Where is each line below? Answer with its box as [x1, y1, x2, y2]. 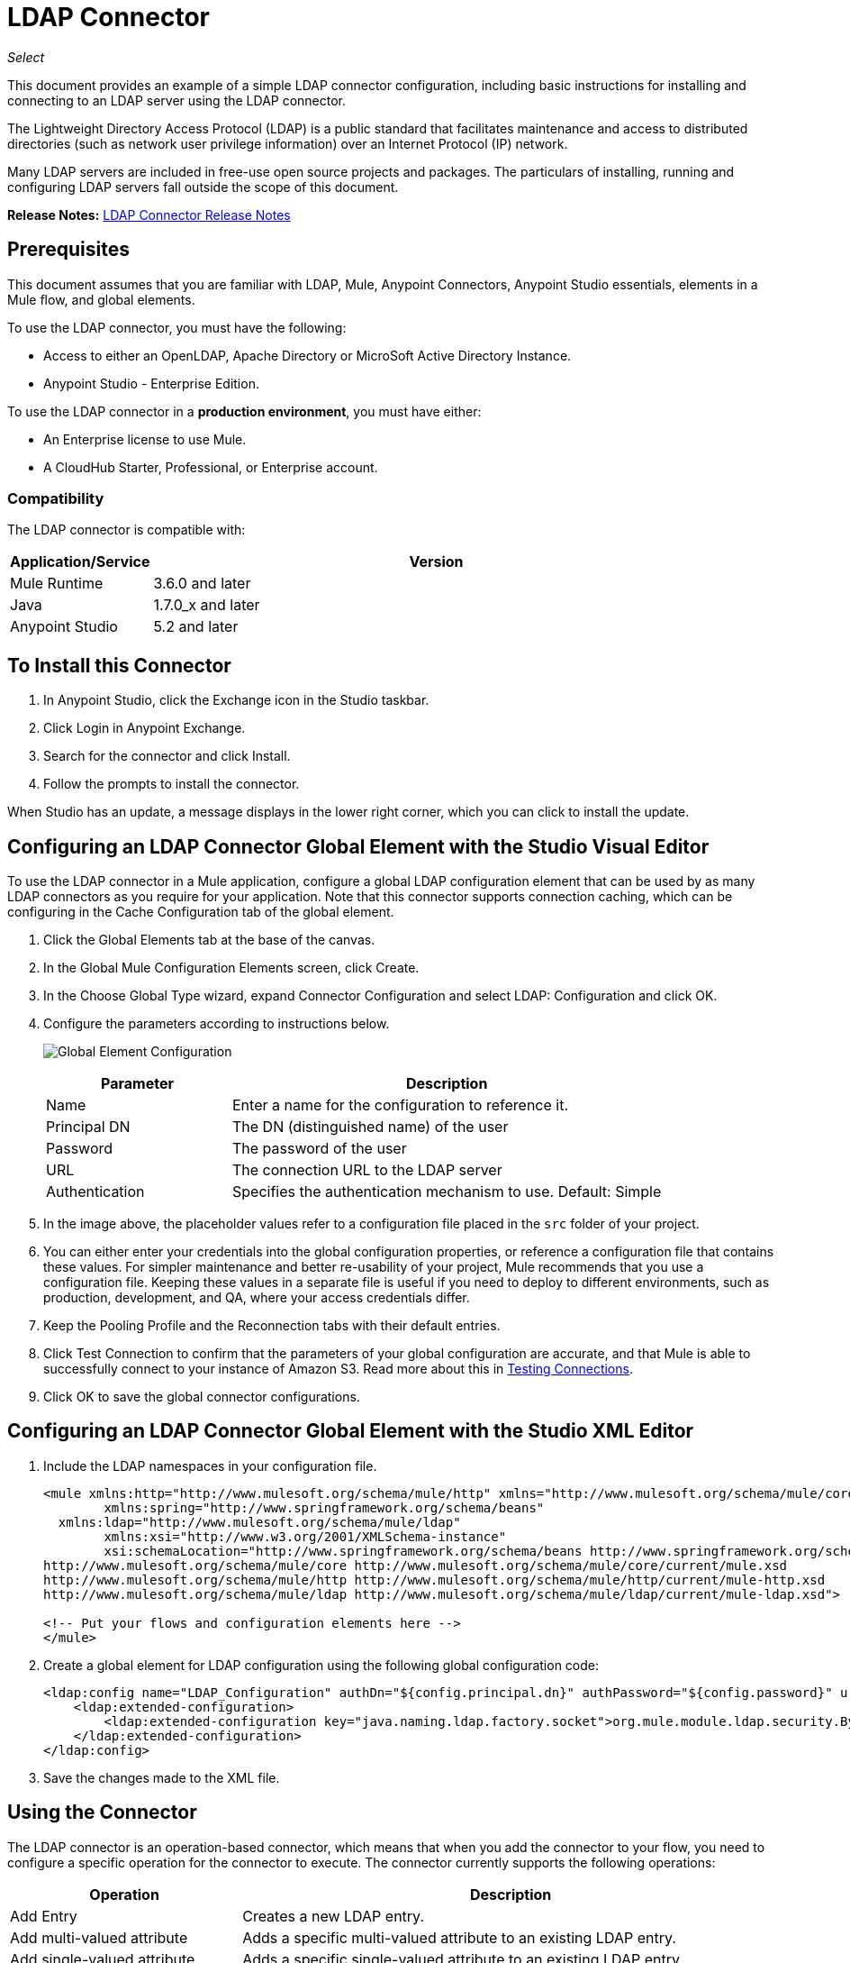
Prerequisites [7, 238, 130, 261]
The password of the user [231, 1139, 407, 1158]
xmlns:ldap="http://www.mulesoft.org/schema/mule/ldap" [58, 1514, 461, 1529]
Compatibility [7, 488, 104, 507]
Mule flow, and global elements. [7, 291, 195, 307]
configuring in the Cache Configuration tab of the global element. [7, 904, 394, 920]
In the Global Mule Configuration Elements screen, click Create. [43, 960, 420, 976]
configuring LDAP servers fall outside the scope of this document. [7, 178, 399, 195]
